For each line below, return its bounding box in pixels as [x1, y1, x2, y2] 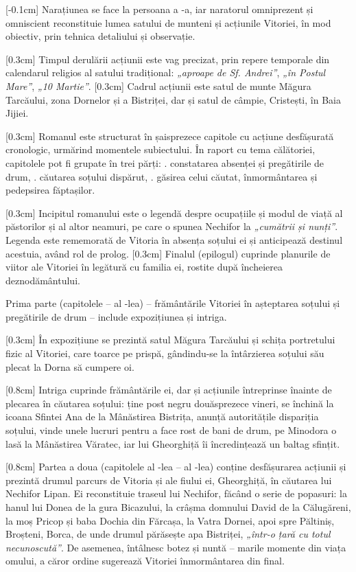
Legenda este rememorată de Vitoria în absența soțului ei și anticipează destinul [5, 232, 343, 247]
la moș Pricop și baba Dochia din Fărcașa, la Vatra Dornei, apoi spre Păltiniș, [5, 513, 335, 527]
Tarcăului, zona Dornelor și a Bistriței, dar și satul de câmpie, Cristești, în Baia [5, 92, 341, 106]
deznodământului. [5, 273, 80, 287]
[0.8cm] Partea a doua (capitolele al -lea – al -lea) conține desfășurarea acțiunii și [5, 459, 346, 474]
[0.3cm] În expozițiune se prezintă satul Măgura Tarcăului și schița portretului [5, 332, 335, 347]
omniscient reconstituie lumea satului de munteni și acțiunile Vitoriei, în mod [5, 15, 331, 30]
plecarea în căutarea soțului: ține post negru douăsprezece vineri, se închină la [5, 396, 334, 410]
